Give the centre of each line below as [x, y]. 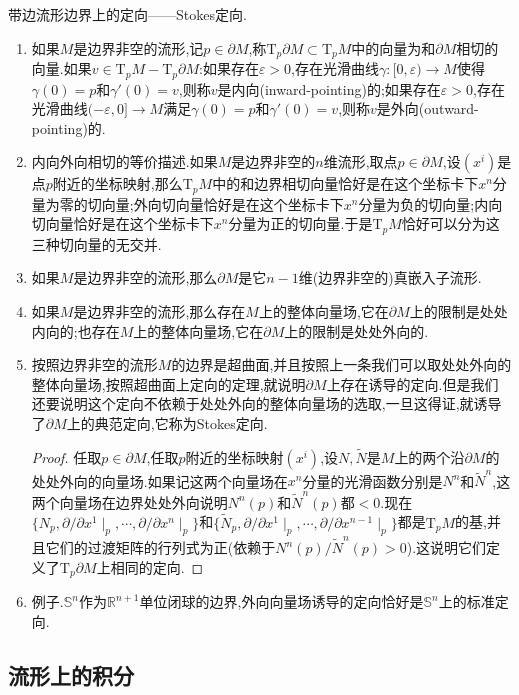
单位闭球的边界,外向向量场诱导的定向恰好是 [281, 601]
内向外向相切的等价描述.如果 [124, 161]
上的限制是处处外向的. [356, 330]
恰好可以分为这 [450, 223]
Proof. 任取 [66, 456]
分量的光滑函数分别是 [372, 480]
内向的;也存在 [75, 330]
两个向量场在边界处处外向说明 [129, 501]
